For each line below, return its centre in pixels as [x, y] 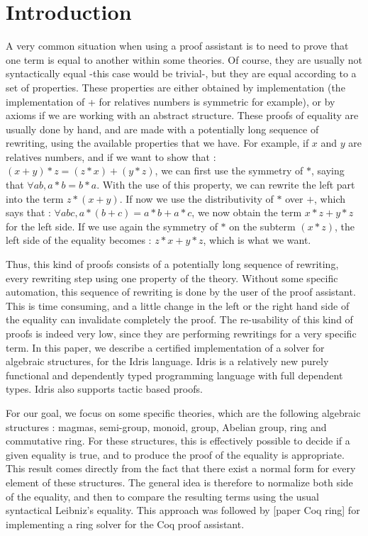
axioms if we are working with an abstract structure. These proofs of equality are [182, 115]
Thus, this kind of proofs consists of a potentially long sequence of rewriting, [172, 264]
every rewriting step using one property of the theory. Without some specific [172, 278]
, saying [328, 171]
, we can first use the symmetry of [229, 171]
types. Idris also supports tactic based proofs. [104, 389]
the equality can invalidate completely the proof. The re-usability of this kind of [179, 319]
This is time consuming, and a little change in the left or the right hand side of [178, 305]
